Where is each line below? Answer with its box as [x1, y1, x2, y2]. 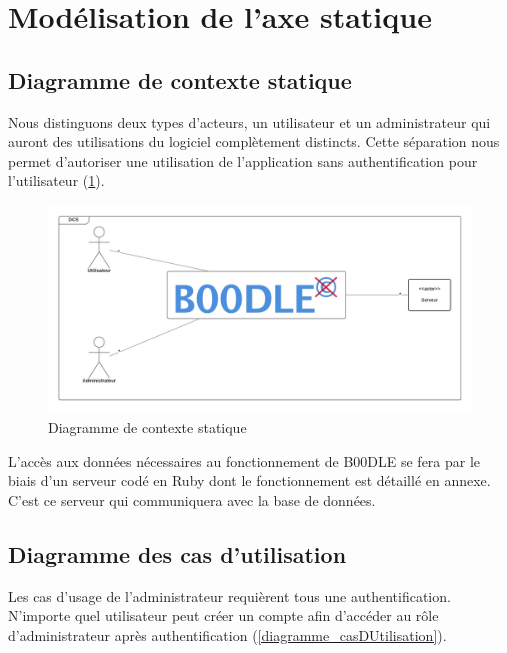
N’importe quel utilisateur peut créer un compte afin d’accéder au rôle [8, 605, 439, 626]
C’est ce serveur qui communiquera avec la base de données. [8, 490, 376, 511]
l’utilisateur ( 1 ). [8, 170, 105, 191]
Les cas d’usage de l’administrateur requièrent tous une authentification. [8, 585, 451, 606]
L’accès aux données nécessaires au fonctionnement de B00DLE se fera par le [8, 450, 481, 471]
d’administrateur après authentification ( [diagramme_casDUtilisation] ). [8, 625, 447, 645]
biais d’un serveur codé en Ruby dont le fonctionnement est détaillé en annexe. [8, 470, 491, 491]
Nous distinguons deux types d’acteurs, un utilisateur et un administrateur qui [8, 111, 491, 132]
